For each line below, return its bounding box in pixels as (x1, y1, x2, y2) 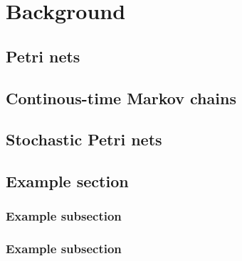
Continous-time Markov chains (6, 87, 236, 109)
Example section (6, 170, 129, 192)
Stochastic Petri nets (6, 128, 162, 150)
